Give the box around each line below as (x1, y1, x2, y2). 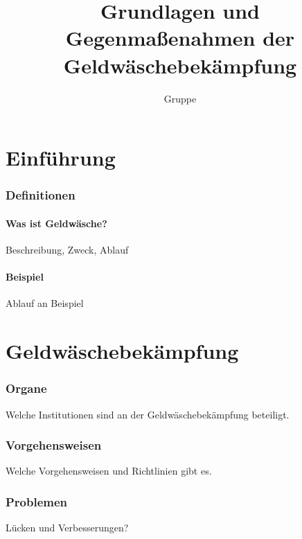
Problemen (6, 493, 68, 510)
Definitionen (6, 186, 75, 204)
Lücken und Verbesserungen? (6, 520, 129, 535)
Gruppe (163, 91, 197, 105)
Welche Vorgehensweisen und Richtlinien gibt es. (6, 463, 212, 478)
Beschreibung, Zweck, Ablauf (6, 242, 129, 256)
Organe (6, 380, 47, 397)
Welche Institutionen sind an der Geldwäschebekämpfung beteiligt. (6, 407, 290, 421)
